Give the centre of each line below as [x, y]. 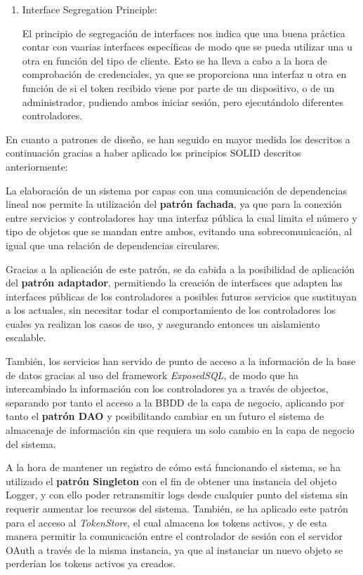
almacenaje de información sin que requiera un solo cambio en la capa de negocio [180, 430]
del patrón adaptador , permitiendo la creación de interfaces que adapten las [174, 283]
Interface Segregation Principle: [90, 9]
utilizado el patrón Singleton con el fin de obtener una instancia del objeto [171, 481]
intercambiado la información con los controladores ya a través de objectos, [167, 389]
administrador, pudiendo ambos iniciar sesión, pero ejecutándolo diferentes [183, 101]
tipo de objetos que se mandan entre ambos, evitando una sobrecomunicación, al [179, 231]
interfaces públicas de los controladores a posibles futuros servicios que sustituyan [181, 296]
